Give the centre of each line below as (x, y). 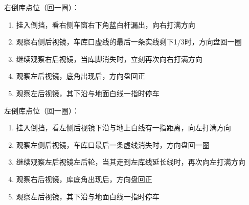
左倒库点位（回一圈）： (42, 110)
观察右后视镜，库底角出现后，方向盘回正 (84, 179)
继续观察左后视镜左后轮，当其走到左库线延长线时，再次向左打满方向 (131, 162)
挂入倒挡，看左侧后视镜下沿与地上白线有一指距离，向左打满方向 (123, 128)
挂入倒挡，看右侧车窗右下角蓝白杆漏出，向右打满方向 (106, 24)
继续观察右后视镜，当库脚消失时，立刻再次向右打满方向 (109, 59)
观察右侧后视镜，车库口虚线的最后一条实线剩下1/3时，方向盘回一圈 (129, 42)
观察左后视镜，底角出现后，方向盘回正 (81, 76)
